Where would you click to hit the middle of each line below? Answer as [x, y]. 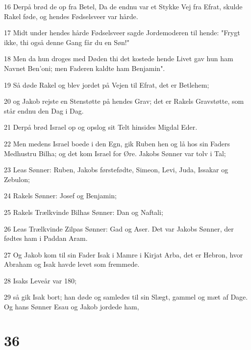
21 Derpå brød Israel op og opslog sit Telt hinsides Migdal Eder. [101, 127]
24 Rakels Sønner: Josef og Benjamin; [60, 196]
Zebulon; [17, 179]
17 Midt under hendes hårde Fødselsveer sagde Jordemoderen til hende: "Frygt [122, 33]
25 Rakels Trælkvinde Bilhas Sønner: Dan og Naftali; [84, 212]
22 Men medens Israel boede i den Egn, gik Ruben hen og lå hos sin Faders [117, 143]
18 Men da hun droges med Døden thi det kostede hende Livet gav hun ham [119, 58]
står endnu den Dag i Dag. [44, 110]
